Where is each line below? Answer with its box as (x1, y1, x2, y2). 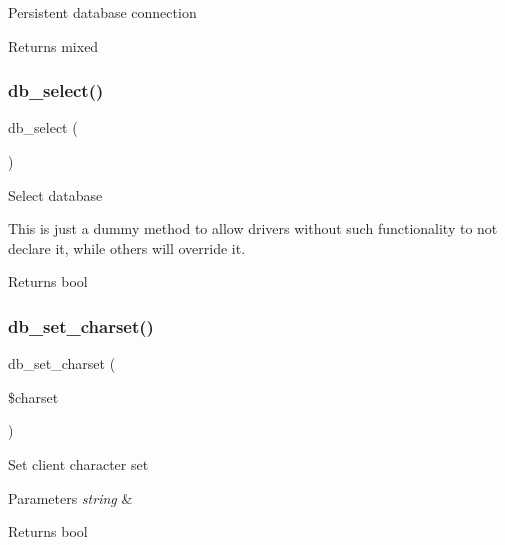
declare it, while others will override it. (8, 237, 246, 258)
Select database (8, 184, 103, 205)
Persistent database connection (8, 2, 197, 22)
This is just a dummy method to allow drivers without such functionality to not (8, 218, 498, 239)
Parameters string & (8, 487, 133, 508)
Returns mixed (8, 35, 99, 56)
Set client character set (8, 453, 149, 474)
